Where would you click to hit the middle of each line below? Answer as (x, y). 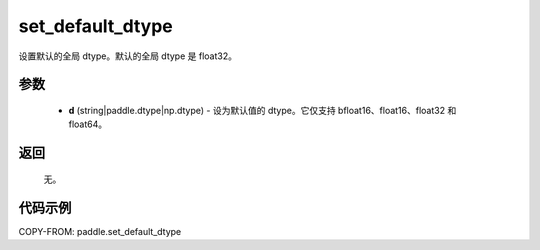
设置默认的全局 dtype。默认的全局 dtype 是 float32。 (127, 56)
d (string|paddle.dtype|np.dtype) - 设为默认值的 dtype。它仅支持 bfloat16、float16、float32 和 (262, 110)
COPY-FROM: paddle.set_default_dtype (100, 231)
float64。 (88, 124)
